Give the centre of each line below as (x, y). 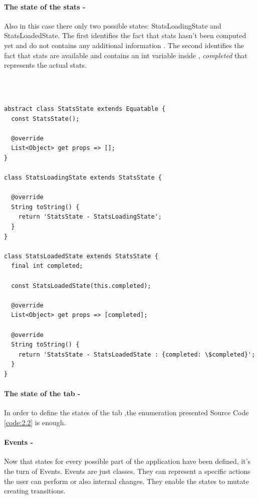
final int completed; (47, 266)
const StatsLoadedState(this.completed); (81, 286)
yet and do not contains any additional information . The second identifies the (124, 45)
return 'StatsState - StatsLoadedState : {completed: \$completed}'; (137, 354)
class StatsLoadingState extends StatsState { (83, 178)
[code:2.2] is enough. (35, 422)
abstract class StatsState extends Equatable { (85, 109)
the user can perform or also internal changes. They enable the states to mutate (126, 481)
